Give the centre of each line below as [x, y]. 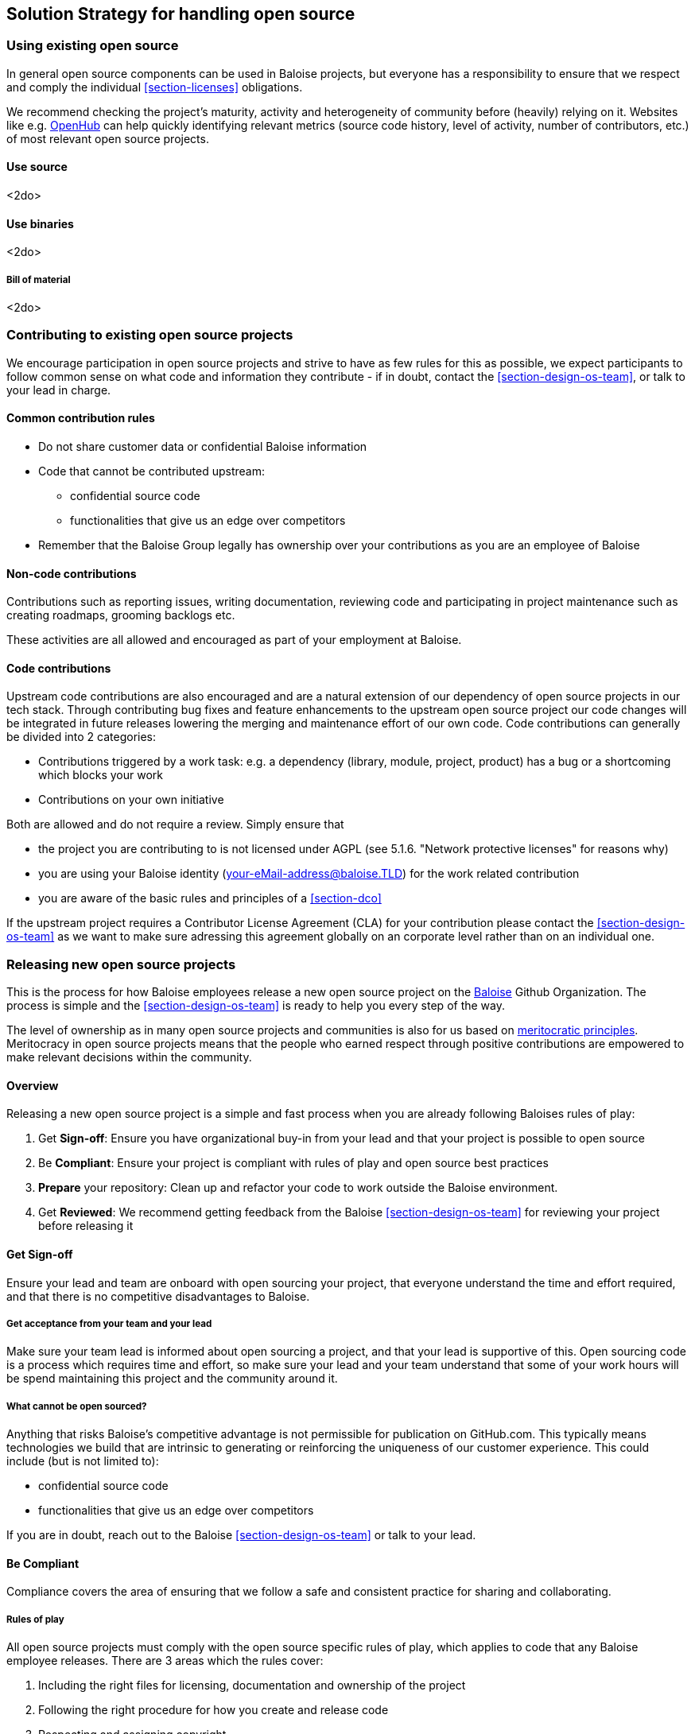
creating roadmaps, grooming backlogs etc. [121, 615]
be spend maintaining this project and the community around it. [172, 1379]
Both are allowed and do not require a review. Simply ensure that [175, 824]
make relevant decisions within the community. [129, 1057]
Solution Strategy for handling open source [181, 14]
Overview [33, 1085]
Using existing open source [93, 46]
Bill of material [39, 279]
